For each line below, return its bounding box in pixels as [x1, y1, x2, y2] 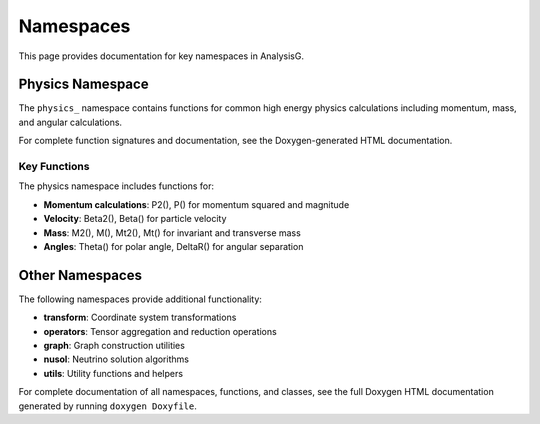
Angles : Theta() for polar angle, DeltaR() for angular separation [43, 240, 304, 252]
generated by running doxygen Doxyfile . [18, 400, 197, 412]
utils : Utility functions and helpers [43, 367, 184, 379]
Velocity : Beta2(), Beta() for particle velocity [43, 213, 227, 225]
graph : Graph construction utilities [43, 340, 185, 352]
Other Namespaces [18, 266, 142, 284]
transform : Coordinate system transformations [43, 311, 237, 324]
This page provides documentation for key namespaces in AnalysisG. [18, 50, 305, 62]
